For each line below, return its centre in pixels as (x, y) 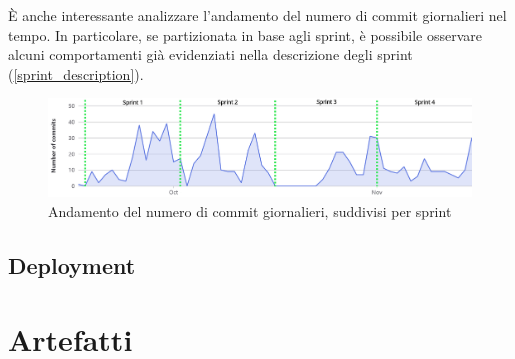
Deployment (72, 265)
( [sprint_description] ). (76, 73)
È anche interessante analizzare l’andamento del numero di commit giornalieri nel (257, 15)
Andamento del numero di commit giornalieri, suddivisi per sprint (250, 211)
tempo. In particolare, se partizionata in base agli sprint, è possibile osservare (245, 34)
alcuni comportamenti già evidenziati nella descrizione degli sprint (210, 54)
